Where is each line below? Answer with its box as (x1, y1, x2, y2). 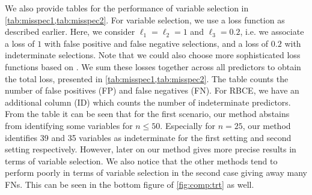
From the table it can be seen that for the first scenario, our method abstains (5, 107, 290, 120)
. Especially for (160, 119, 216, 131)
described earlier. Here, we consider (5, 25, 135, 38)
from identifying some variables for (5, 119, 133, 131)
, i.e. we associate (240, 25, 304, 38)
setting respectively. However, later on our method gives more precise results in (5, 143, 296, 155)
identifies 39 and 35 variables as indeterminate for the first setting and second (5, 131, 292, 143)
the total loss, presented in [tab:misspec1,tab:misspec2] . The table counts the (5, 72, 289, 85)
